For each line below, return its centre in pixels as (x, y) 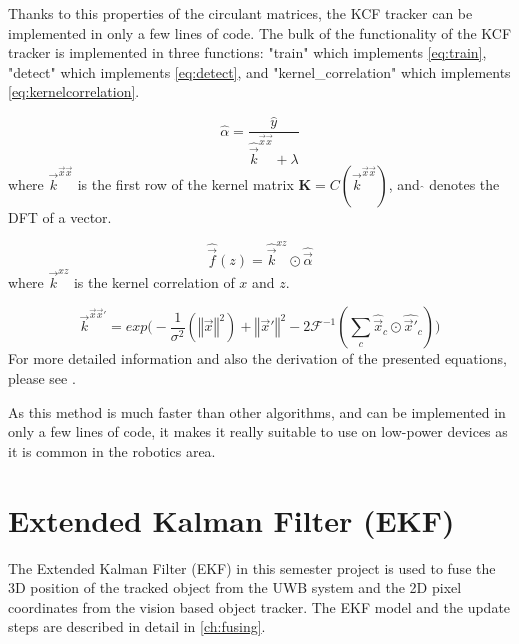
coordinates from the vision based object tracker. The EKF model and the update (259, 606)
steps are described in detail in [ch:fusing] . (137, 626)
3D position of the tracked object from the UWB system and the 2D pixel (235, 587)
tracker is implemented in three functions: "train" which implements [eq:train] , (247, 52)
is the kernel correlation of (154, 281)
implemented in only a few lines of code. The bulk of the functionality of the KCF (260, 32)
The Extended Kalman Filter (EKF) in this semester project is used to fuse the (252, 567)
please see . (42, 378)
